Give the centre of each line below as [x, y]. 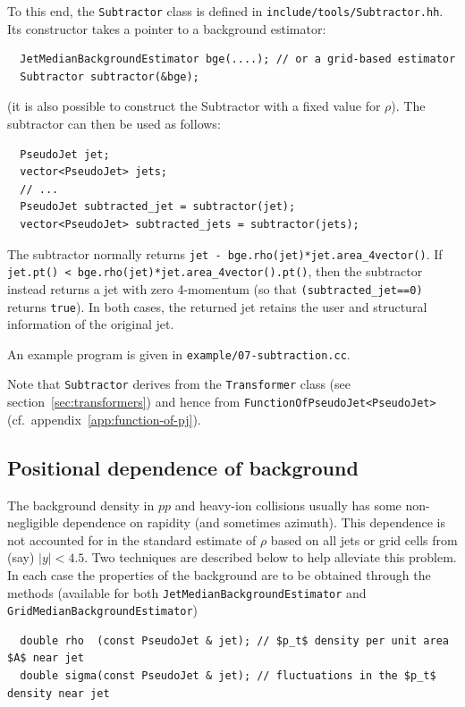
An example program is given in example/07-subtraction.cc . [179, 353]
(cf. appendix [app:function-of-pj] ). [104, 419]
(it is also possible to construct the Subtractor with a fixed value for [194, 106]
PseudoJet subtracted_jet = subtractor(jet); [158, 207]
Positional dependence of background [183, 467]
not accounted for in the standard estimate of [132, 539]
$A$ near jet [46, 658]
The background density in [81, 505]
